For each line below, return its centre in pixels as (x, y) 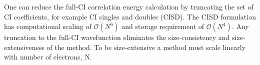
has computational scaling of (48, 26)
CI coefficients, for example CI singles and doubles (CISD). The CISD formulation (130, 16)
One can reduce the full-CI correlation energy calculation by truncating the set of (129, 6)
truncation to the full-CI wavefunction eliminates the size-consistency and (117, 37)
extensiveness (24, 47)
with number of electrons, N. (48, 57)
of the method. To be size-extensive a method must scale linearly (146, 47)
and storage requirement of (163, 26)
